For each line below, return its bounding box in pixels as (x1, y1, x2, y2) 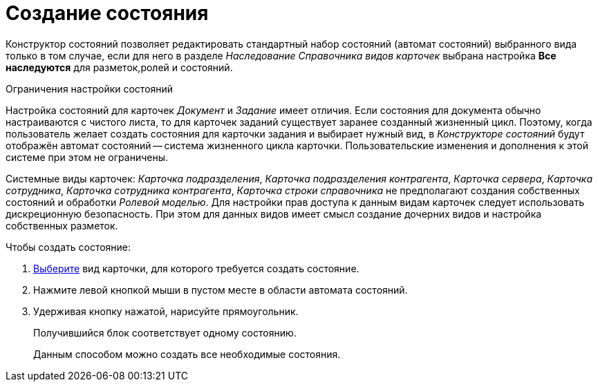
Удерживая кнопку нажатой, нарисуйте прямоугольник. (33, 305, 299, 317)
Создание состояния (6, 1, 209, 25)
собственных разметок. (6, 219, 118, 232)
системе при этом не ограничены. (6, 151, 168, 163)
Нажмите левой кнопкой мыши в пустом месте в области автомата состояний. (33, 283, 408, 296)
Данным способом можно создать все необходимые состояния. (33, 348, 341, 360)
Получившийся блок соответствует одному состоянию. (33, 326, 297, 339)
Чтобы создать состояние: (6, 240, 131, 253)
